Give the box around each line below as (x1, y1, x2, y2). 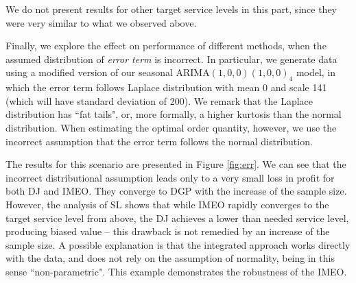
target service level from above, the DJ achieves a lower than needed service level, (5, 210, 349, 225)
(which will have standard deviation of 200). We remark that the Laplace (5, 93, 313, 108)
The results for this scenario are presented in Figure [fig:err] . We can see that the (5, 157, 346, 171)
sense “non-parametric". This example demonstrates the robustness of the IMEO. (5, 264, 347, 278)
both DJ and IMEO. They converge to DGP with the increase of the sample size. (5, 184, 347, 198)
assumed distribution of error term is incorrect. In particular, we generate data (5, 51, 337, 66)
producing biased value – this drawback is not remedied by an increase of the (5, 224, 330, 238)
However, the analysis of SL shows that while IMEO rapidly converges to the (5, 197, 329, 211)
